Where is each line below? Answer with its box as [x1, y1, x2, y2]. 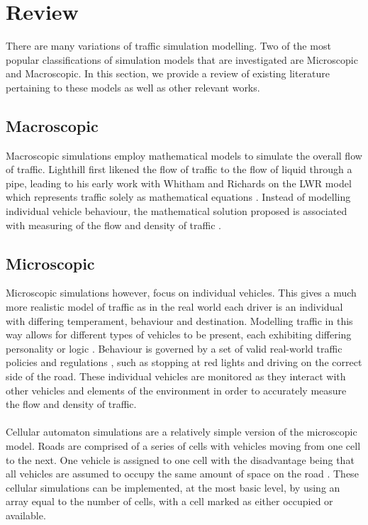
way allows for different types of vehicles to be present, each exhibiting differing [6, 327, 352, 342]
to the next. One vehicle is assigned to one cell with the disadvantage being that [6, 452, 355, 467]
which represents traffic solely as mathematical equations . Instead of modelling [6, 189, 351, 204]
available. [6, 507, 46, 522]
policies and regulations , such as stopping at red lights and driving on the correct [6, 355, 362, 370]
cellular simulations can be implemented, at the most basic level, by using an [6, 480, 340, 494]
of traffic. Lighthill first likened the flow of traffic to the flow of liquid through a [6, 162, 352, 177]
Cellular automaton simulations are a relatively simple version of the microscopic [6, 424, 357, 439]
